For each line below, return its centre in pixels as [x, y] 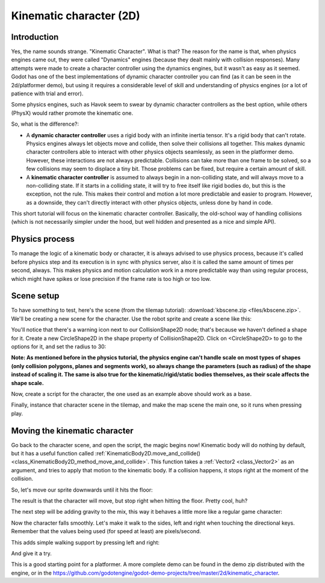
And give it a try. [32, 553]
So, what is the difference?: [45, 124]
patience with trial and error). [47, 94]
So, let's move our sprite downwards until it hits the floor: [82, 490]
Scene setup [35, 296]
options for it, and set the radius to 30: [59, 347]
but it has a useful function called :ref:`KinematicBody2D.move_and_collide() [106, 454]
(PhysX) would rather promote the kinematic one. [72, 113]
